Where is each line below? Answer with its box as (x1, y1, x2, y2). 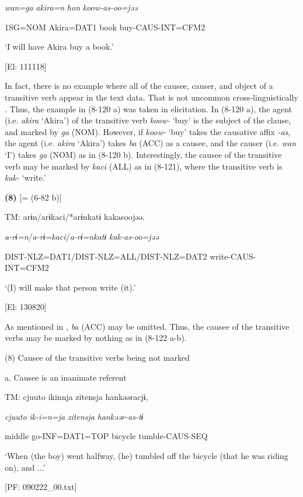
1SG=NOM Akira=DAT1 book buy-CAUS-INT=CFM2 (5, 20, 206, 33)
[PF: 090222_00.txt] (5, 481, 77, 493)
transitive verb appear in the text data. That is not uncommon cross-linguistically (5, 91, 298, 103)
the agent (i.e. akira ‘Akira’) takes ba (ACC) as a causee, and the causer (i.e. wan (5, 137, 297, 149)
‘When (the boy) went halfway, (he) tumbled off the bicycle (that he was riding (5, 450, 288, 462)
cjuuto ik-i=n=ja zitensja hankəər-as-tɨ (5, 410, 144, 422)
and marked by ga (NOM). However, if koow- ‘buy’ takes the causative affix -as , (5, 125, 291, 137)
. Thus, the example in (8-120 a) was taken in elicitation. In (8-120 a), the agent (5, 102, 292, 115)
